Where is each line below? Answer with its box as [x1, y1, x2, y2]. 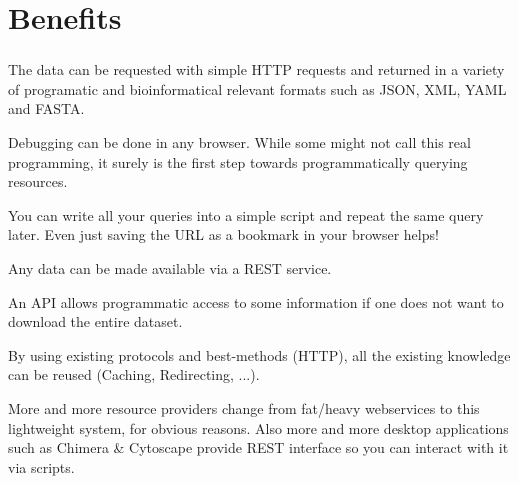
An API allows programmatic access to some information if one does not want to [8, 291, 504, 312]
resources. [8, 171, 68, 192]
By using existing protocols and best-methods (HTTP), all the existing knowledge [8, 344, 511, 365]
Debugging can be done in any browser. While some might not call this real [8, 132, 471, 153]
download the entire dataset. [8, 311, 183, 332]
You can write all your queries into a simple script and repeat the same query [8, 204, 484, 225]
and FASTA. [8, 98, 85, 119]
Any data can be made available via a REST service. [8, 258, 332, 279]
